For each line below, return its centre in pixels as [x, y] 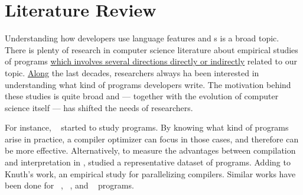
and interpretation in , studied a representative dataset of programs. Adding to [148, 162]
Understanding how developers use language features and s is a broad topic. [142, 38]
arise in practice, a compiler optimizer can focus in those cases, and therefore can [152, 139]
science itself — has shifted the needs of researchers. [99, 107]
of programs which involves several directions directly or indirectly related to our [151, 61]
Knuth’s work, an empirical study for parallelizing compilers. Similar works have [150, 173]
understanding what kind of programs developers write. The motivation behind [148, 84]
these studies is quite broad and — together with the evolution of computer [142, 96]
